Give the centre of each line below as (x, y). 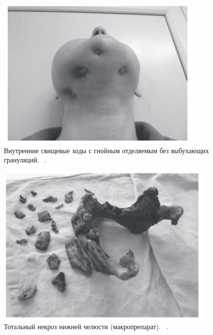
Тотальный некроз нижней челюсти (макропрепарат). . (86, 327)
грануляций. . (25, 160)
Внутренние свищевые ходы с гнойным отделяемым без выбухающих (106, 150)
